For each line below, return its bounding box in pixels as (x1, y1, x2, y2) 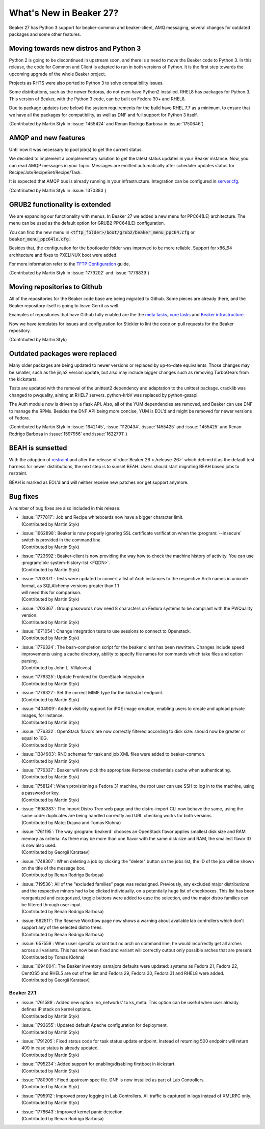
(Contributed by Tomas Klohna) (21, 954, 85, 960)
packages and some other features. (9, 31, 81, 37)
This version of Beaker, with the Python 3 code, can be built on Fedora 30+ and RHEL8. (9, 96, 186, 102)
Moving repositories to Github (9, 283, 103, 291)
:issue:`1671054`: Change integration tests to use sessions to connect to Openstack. (21, 628, 191, 634)
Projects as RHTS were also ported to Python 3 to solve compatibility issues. (9, 80, 164, 86)
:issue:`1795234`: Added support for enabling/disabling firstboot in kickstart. (21, 1061, 176, 1067)
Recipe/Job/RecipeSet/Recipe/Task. (9, 170, 82, 176)
